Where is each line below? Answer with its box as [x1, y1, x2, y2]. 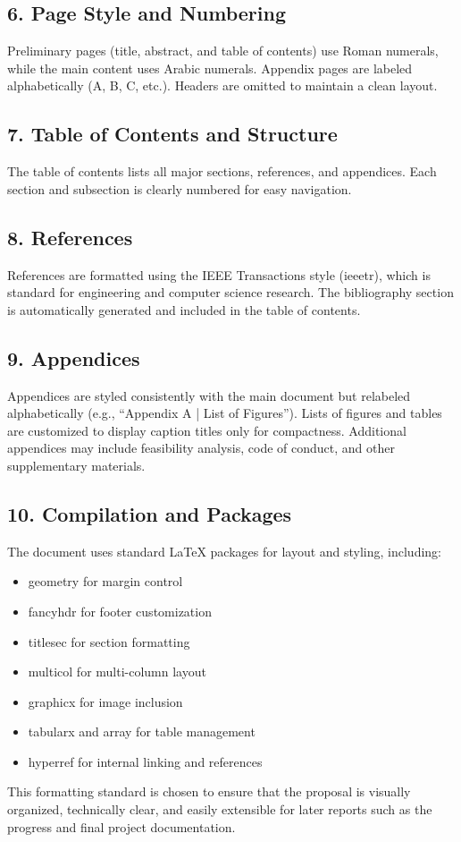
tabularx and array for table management [28, 722, 256, 741]
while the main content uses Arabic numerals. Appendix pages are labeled [7, 58, 413, 77]
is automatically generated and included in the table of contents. [7, 300, 361, 319]
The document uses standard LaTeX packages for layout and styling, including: [7, 541, 442, 560]
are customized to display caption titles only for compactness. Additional [7, 421, 407, 439]
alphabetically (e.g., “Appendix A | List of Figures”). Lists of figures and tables [7, 404, 442, 422]
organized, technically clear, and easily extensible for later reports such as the [7, 800, 432, 819]
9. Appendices [7, 344, 140, 371]
